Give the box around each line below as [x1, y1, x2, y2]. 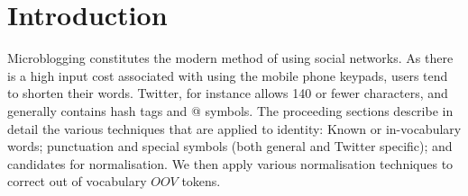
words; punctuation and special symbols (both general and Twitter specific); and [7, 137, 453, 156]
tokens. [181, 172, 221, 191]
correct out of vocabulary [7, 172, 147, 191]
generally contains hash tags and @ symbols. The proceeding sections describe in [7, 101, 454, 120]
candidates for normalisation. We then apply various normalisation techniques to [7, 154, 454, 173]
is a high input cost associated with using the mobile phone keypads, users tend [7, 66, 448, 85]
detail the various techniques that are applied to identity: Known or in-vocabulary [7, 119, 462, 138]
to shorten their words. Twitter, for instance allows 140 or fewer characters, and [7, 84, 448, 102]
